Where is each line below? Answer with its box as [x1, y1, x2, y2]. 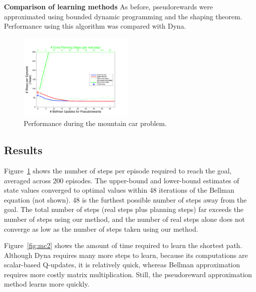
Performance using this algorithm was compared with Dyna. [4, 21, 186, 31]
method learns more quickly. [4, 279, 89, 289]
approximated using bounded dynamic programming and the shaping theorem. [4, 11, 242, 21]
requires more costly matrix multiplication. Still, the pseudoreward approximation [4, 269, 252, 279]
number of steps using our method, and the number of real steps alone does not [4, 213, 245, 224]
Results [4, 142, 43, 158]
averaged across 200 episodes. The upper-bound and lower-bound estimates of [4, 175, 239, 185]
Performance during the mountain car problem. [24, 118, 167, 128]
